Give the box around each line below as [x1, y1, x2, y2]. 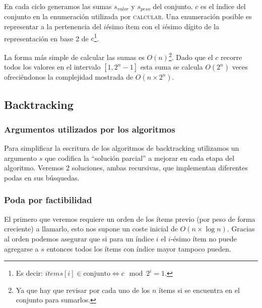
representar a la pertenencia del [4, 21, 102, 32]
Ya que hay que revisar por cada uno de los [16, 284, 150, 295]
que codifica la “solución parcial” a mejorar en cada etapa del [44, 152, 235, 163]
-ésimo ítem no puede [170, 233, 237, 243]
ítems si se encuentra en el [159, 284, 240, 295]
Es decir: [16, 268, 43, 278]
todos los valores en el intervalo [4, 61, 101, 72]
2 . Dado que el [168, 50, 213, 62]
